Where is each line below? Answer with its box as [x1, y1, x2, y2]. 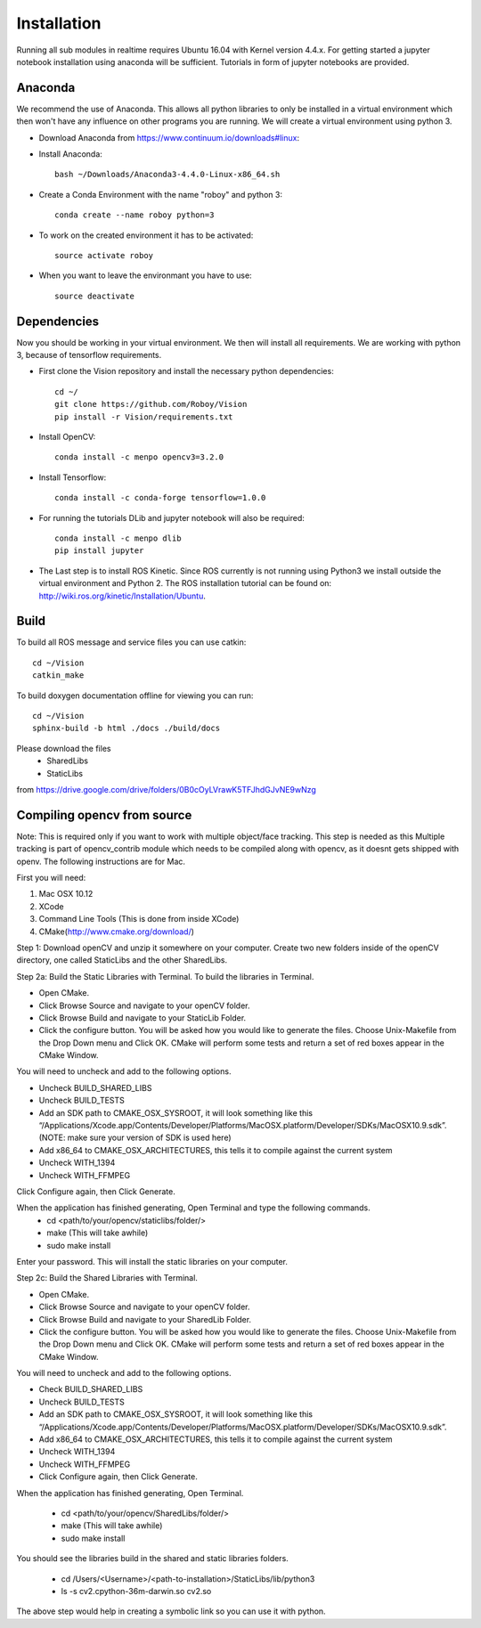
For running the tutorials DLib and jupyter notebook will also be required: [38, 512, 305, 523]
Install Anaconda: [38, 149, 102, 159]
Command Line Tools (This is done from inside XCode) [38, 914, 240, 924]
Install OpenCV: [38, 432, 96, 442]
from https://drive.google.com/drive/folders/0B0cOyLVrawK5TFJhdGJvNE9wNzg [16, 784, 316, 794]
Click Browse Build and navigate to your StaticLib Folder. [38, 1012, 247, 1023]
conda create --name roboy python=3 [54, 210, 215, 220]
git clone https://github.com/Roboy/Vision [54, 399, 248, 410]
